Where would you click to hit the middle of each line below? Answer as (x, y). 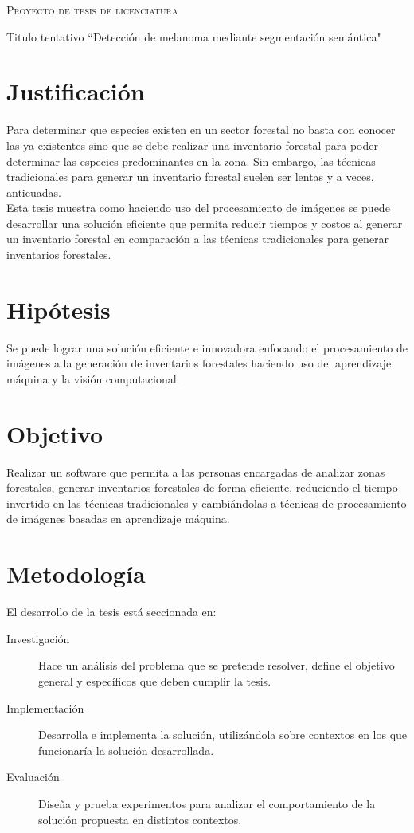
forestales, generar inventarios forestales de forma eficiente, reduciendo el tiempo (202, 487)
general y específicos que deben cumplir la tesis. (155, 680)
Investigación (38, 638)
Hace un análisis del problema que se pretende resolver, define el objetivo (217, 665)
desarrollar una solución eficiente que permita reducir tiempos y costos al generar (205, 223)
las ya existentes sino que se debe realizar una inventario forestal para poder (192, 145)
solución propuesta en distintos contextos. (140, 819)
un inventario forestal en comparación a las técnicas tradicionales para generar (198, 239)
